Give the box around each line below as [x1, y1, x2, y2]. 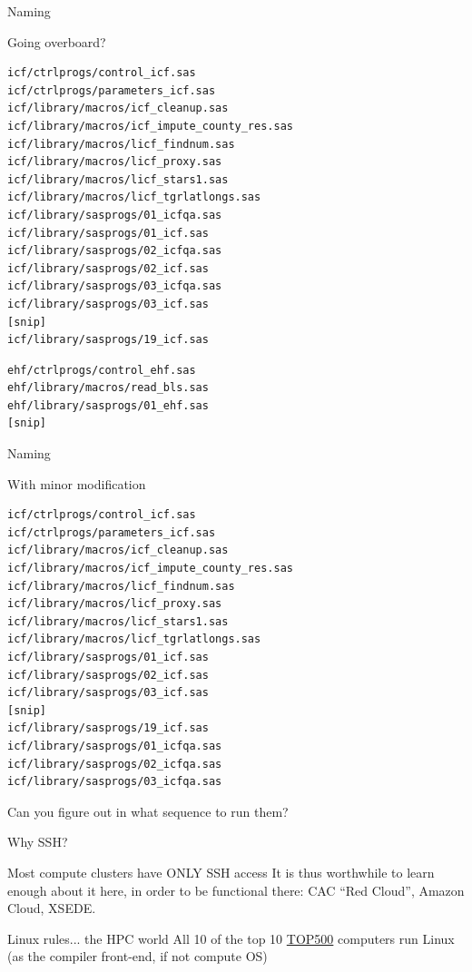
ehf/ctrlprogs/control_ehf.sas [7, 363, 196, 377]
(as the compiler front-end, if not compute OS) [7, 947, 268, 966]
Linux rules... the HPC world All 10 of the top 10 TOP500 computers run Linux [7, 928, 455, 947]
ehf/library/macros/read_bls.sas [7, 381, 209, 395]
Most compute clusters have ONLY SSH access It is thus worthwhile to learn [7, 862, 435, 881]
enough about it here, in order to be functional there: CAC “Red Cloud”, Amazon [7, 880, 465, 899]
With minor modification [7, 474, 146, 493]
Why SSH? [7, 832, 68, 851]
